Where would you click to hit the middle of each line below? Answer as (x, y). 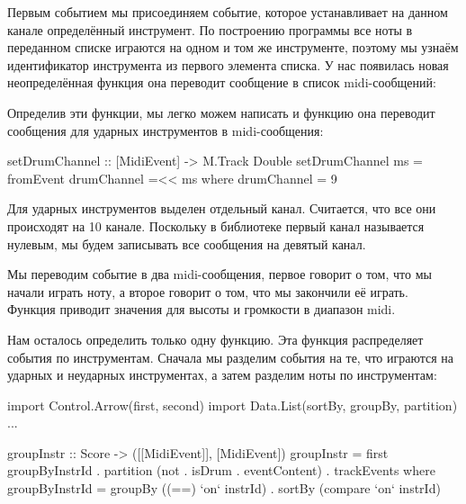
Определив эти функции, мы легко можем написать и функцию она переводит (221, 112)
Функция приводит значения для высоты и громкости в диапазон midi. (202, 309)
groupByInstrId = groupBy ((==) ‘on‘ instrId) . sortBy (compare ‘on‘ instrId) (224, 488)
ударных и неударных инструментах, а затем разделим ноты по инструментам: (222, 375)
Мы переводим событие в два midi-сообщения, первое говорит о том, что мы (220, 274)
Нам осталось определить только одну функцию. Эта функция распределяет (215, 339)
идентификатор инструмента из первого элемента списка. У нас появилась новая (228, 64)
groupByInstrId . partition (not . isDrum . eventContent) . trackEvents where (221, 470)
